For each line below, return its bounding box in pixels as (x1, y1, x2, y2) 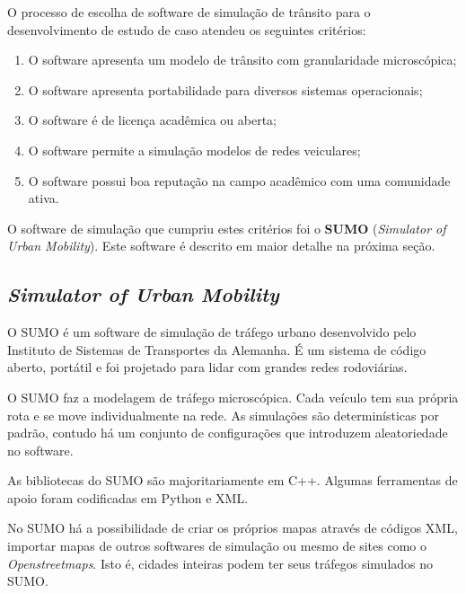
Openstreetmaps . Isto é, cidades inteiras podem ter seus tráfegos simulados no (7, 553, 434, 572)
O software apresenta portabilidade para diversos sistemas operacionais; (28, 80, 423, 99)
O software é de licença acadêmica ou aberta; (28, 111, 277, 129)
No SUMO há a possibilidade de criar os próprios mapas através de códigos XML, (7, 518, 458, 537)
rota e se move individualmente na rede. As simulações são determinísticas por (7, 405, 439, 424)
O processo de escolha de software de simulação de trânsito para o (7, 3, 371, 21)
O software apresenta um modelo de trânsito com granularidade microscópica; (28, 50, 457, 69)
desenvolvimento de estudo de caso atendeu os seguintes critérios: (7, 20, 366, 39)
